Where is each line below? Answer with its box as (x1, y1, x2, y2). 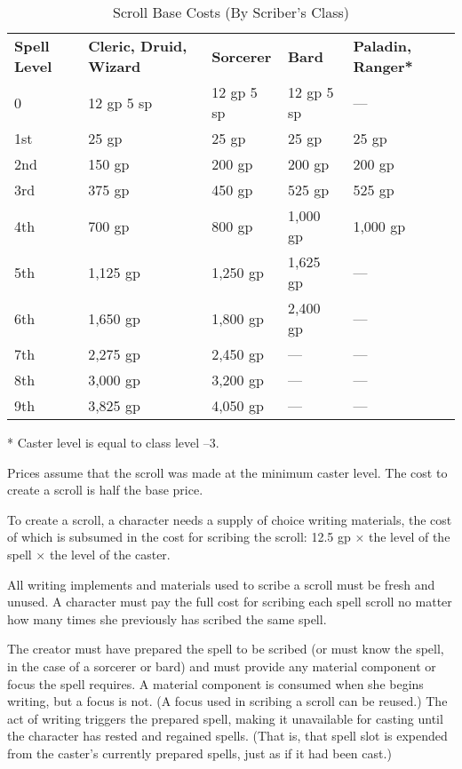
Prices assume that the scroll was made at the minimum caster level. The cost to (7, 463, 448, 481)
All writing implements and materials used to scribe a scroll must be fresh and (7, 575, 435, 593)
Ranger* (353, 56, 413, 76)
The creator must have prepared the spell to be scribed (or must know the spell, (7, 639, 444, 658)
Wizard (88, 56, 141, 76)
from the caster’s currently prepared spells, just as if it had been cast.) (7, 743, 392, 762)
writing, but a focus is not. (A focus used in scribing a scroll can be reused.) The (7, 692, 448, 710)
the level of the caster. (49, 544, 171, 563)
